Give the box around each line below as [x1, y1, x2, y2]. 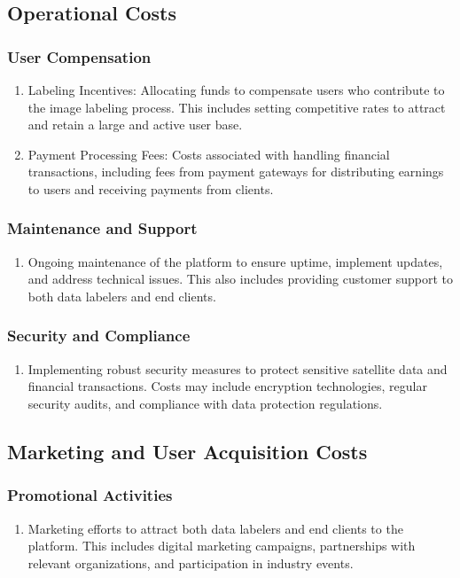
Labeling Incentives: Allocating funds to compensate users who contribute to [27, 81, 445, 98]
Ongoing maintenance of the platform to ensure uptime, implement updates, [27, 252, 443, 270]
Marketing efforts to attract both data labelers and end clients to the [27, 519, 403, 537]
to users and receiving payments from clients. [27, 179, 274, 198]
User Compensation [7, 45, 152, 67]
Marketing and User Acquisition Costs [7, 437, 368, 465]
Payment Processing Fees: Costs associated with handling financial [27, 144, 390, 163]
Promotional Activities [7, 484, 173, 506]
